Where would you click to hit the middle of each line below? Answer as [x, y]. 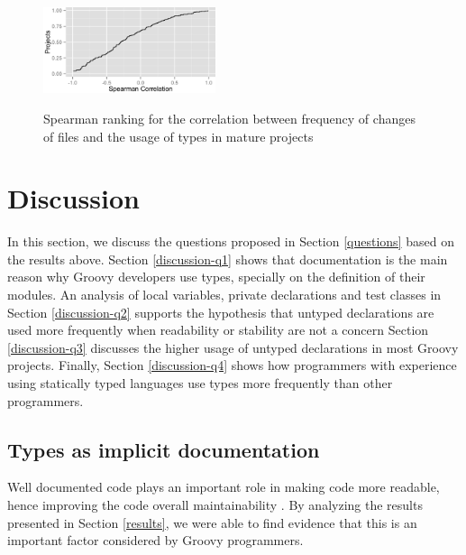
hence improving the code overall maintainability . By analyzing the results [215, 505]
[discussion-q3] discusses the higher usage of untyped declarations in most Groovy [233, 347]
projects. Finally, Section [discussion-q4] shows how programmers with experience [232, 365]
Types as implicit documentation [164, 449]
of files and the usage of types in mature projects [178, 136]
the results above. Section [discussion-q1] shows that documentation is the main [228, 259]
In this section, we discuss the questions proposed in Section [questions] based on [231, 241]
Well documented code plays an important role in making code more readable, [224, 487]
